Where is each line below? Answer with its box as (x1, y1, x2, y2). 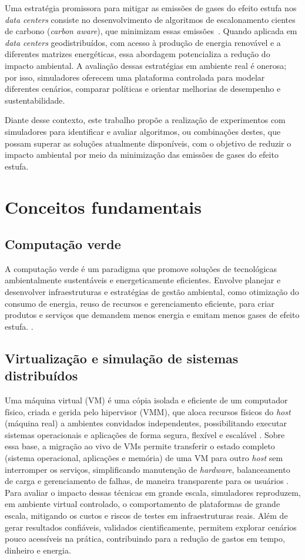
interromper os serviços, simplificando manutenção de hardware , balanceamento (5, 463, 290, 475)
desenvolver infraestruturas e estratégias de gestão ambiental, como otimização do (5, 286, 299, 298)
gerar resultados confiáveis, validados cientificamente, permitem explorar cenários (5, 521, 297, 533)
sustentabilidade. (5, 94, 65, 106)
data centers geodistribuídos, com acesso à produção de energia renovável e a (5, 36, 281, 48)
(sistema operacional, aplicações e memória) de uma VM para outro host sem (5, 452, 283, 464)
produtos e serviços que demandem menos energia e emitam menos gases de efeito (5, 309, 300, 321)
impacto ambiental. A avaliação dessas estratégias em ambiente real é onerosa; (5, 59, 287, 71)
